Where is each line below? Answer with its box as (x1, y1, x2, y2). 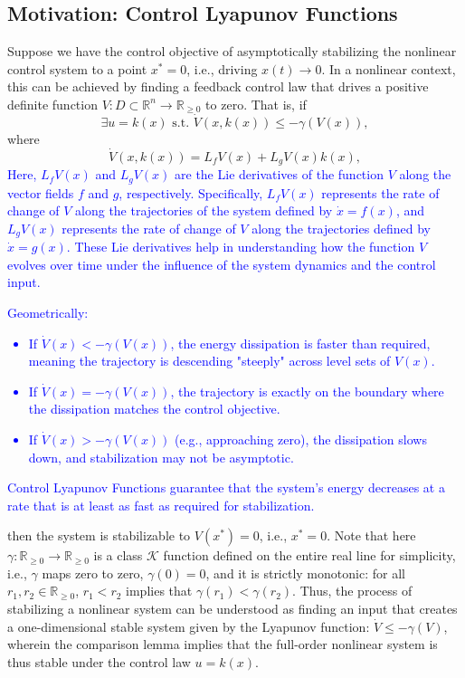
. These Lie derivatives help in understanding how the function (66, 237, 415, 256)
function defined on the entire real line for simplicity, (163, 546, 456, 565)
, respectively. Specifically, (119, 183, 263, 202)
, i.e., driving (186, 59, 258, 78)
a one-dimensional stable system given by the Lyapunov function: (7, 616, 370, 635)
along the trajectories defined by (251, 218, 431, 237)
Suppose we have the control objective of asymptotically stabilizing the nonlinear (7, 42, 457, 61)
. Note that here (327, 526, 416, 545)
